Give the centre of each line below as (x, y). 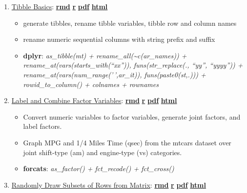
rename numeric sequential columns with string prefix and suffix (119, 39)
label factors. (42, 126)
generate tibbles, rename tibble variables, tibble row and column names (130, 23)
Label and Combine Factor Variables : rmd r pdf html (94, 100)
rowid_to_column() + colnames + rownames (91, 84)
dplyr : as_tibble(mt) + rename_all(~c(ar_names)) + (105, 55)
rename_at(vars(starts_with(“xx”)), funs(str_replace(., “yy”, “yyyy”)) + (133, 65)
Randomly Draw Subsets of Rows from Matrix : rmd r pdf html (109, 184)
